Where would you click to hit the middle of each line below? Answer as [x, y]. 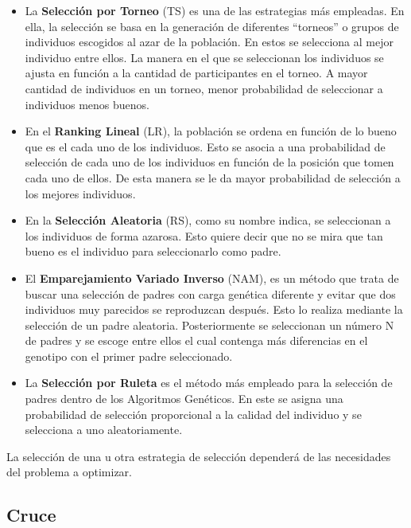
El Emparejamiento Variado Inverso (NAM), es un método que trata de [212, 278]
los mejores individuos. [80, 193]
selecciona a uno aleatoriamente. [104, 430]
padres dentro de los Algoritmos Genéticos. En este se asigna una [184, 399]
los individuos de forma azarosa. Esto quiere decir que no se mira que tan [204, 235]
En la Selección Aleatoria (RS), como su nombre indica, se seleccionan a [208, 220]
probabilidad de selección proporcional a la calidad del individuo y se [193, 414]
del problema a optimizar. [69, 472]
